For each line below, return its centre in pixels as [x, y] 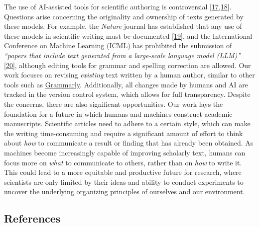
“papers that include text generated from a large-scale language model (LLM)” [123, 55]
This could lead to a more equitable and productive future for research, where [123, 172]
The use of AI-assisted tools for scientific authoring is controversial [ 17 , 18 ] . [118, 6]
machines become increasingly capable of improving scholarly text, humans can [125, 152]
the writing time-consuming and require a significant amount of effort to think [124, 133]
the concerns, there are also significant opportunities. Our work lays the [114, 104]
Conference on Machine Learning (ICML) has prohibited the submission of [118, 45]
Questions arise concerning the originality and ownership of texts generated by [124, 16]
